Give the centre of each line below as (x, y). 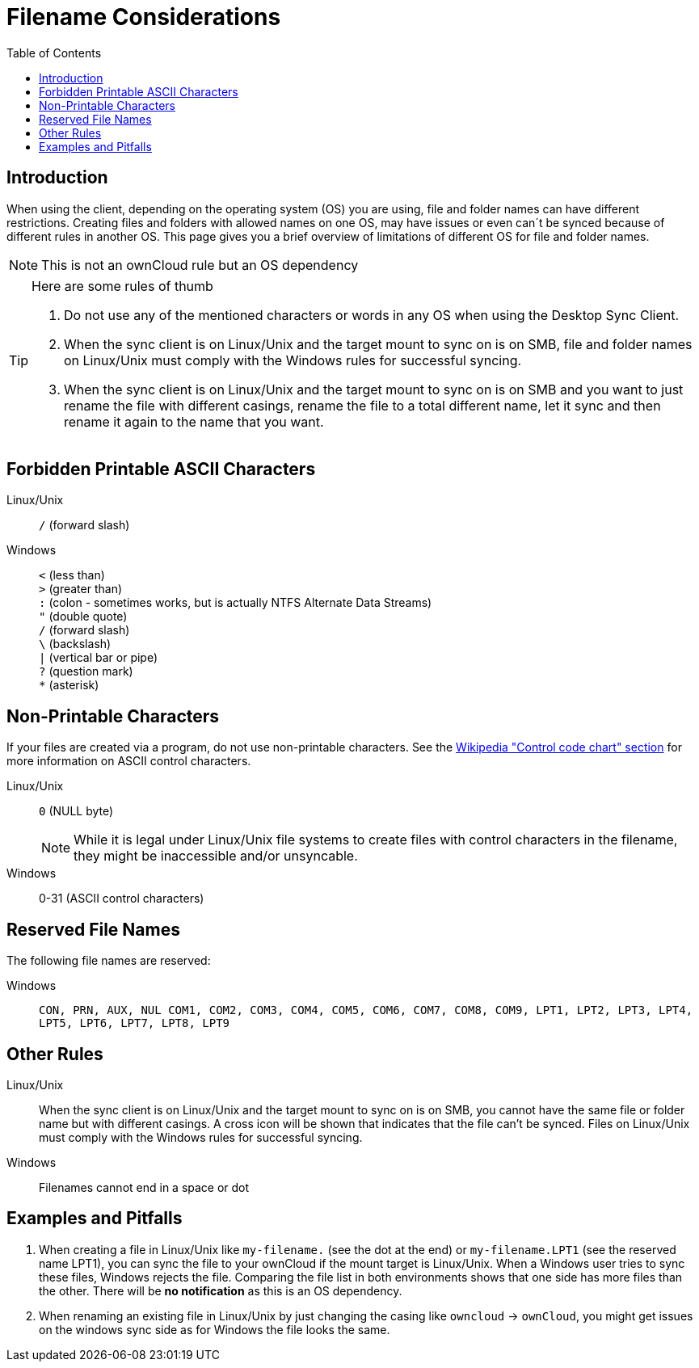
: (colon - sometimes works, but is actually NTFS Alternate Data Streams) (236, 603)
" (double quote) (83, 617)
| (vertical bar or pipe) (99, 658)
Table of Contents (54, 53)
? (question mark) (86, 671)
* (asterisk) (69, 685)
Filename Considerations (144, 17)
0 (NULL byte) (76, 811)
